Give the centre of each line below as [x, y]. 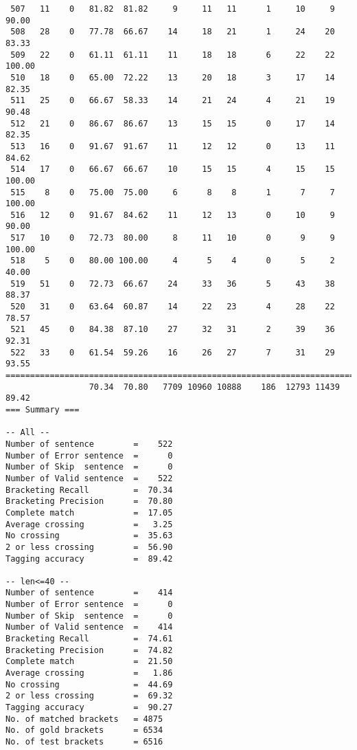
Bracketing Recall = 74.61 [89, 639]
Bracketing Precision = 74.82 [89, 650]
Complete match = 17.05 [89, 512]
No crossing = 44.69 [89, 684]
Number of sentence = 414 [89, 593]
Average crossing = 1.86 [89, 673]
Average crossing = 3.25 [89, 524]
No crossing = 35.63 [89, 536]
